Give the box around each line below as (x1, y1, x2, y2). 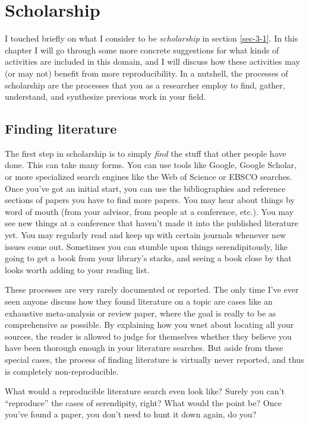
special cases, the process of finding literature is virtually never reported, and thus (5, 353, 304, 365)
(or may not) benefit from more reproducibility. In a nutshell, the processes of (5, 67, 288, 79)
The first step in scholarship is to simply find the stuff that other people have (5, 147, 286, 159)
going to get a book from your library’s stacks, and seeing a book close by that (5, 252, 292, 264)
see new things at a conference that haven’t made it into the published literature (5, 217, 298, 229)
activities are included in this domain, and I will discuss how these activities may (5, 55, 300, 68)
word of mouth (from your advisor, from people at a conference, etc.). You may (5, 205, 294, 217)
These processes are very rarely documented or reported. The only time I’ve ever (5, 283, 299, 296)
